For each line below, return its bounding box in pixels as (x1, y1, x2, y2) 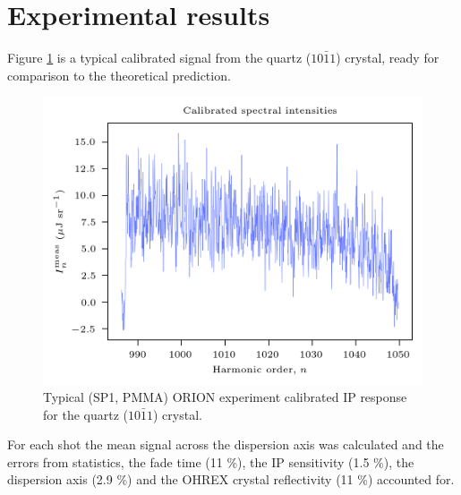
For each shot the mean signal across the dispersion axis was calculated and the (7, 435, 444, 454)
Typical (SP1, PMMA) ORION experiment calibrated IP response (43, 388, 407, 406)
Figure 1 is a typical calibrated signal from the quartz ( (7, 48, 312, 67)
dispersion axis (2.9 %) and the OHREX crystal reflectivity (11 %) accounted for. (7, 470, 455, 489)
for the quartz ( (43, 405, 128, 423)
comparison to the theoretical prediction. (7, 65, 231, 84)
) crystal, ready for (336, 48, 440, 67)
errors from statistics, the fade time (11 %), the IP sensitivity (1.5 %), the (7, 452, 414, 471)
